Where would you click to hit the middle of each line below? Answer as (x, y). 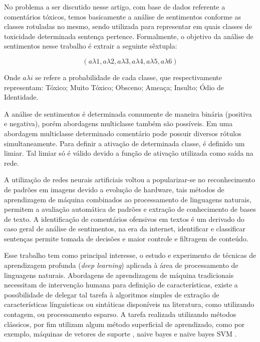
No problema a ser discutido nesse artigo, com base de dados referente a (115, 7)
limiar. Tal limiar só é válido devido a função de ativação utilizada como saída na (129, 153)
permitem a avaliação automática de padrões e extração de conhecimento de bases (130, 209)
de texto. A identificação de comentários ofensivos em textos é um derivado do (124, 219)
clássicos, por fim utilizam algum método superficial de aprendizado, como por (124, 324)
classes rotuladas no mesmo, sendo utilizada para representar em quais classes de (128, 26)
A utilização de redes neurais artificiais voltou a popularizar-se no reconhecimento (130, 180)
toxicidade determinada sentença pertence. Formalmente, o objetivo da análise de (129, 36)
